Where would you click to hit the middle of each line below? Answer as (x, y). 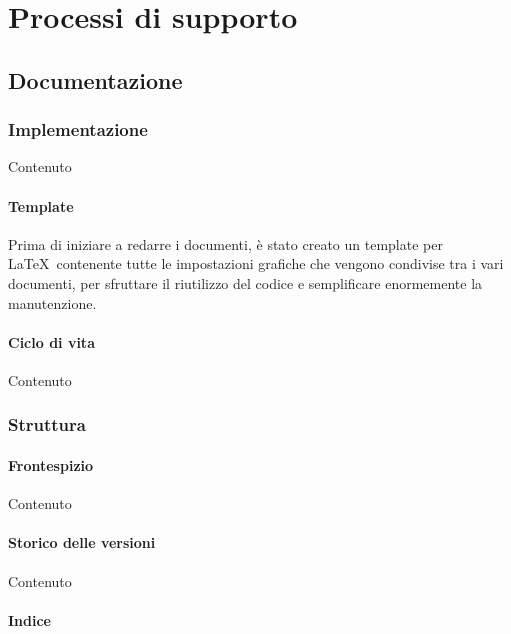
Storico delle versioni (82, 542)
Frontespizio (51, 464)
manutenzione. (52, 302)
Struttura (47, 424)
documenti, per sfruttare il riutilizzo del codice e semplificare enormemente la (245, 282)
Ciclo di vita (51, 341)
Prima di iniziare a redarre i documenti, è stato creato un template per (225, 243)
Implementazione (78, 129)
